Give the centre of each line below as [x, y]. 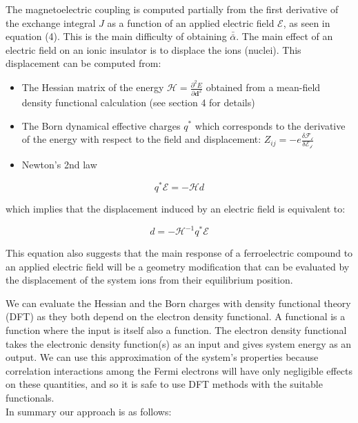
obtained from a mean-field [263, 87]
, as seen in [307, 22]
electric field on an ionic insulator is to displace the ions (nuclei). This [153, 49]
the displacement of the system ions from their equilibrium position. [149, 280]
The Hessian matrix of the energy [93, 87]
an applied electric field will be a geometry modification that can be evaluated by [178, 266]
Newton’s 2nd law [59, 165]
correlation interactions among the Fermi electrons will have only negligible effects [179, 370]
